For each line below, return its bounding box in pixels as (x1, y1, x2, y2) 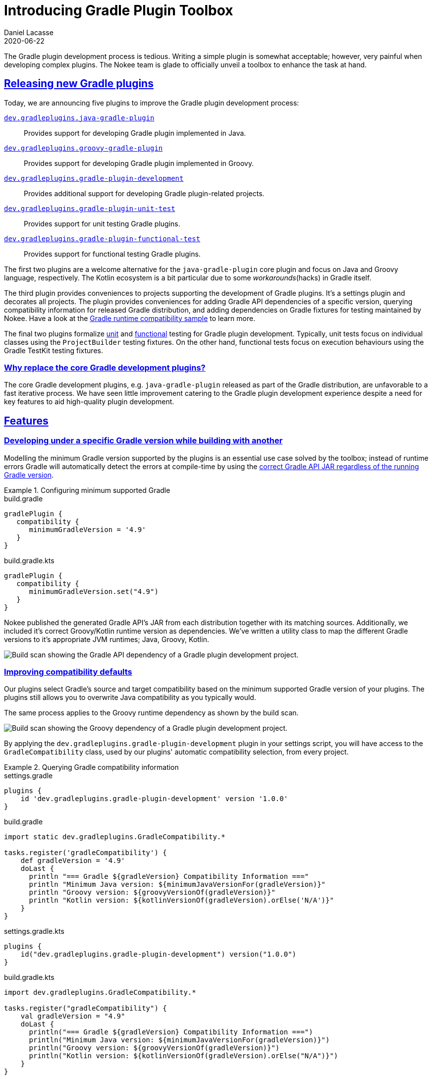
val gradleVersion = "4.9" (20, 1012, 125, 1021)
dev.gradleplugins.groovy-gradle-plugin (4, 144, 163, 152)
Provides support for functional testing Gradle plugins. (24, 249, 201, 258)
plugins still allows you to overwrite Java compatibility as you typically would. (4, 693, 256, 702)
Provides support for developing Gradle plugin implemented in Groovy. (24, 159, 254, 167)
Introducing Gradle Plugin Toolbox (4, 2, 233, 19)
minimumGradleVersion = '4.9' (29, 525, 146, 534)
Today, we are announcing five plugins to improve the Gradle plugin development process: (4, 98, 299, 107)
